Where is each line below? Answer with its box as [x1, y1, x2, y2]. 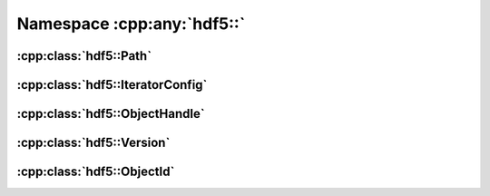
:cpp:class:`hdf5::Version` [16, 135, 171, 151]
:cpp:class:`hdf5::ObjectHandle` [16, 106, 205, 122]
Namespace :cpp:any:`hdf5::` [16, 14, 246, 34]
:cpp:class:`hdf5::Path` [16, 48, 152, 64]
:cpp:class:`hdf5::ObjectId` [16, 164, 175, 180]
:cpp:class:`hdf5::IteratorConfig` [16, 77, 208, 93]
